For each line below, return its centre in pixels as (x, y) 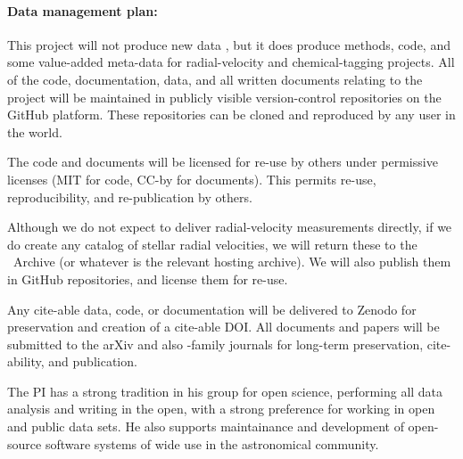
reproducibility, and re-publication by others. (130, 197)
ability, (26, 361)
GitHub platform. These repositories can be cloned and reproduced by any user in (231, 115)
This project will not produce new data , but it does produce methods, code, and (229, 44)
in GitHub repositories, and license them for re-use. (148, 279)
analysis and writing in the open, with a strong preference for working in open (221, 409)
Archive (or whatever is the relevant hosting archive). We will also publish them (232, 262)
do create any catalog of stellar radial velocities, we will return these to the (212, 244)
